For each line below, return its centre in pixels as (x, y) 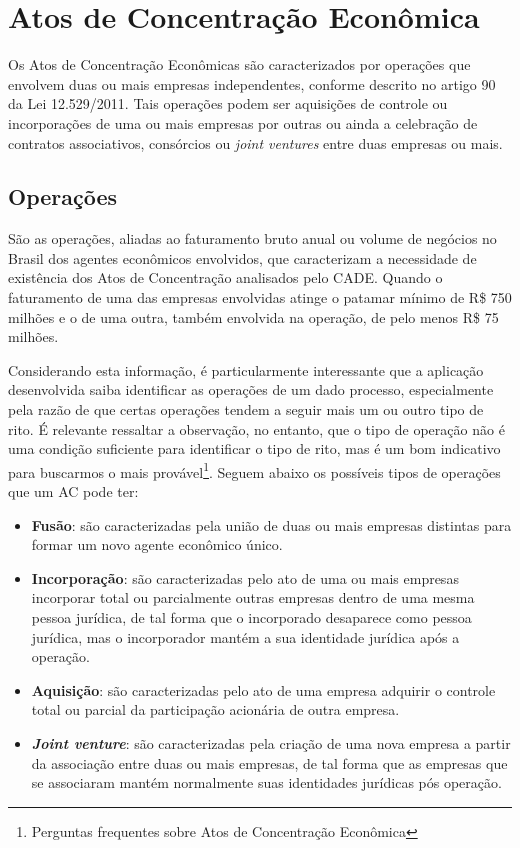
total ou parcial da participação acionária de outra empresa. (215, 709)
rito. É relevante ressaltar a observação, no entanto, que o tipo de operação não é (256, 428)
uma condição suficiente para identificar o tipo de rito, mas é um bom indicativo (254, 448)
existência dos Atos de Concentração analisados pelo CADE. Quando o (225, 277)
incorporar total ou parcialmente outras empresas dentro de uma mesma (253, 597)
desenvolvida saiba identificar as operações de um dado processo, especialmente (251, 389)
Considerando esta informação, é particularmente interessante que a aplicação (246, 369)
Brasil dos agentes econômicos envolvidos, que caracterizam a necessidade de (242, 257)
